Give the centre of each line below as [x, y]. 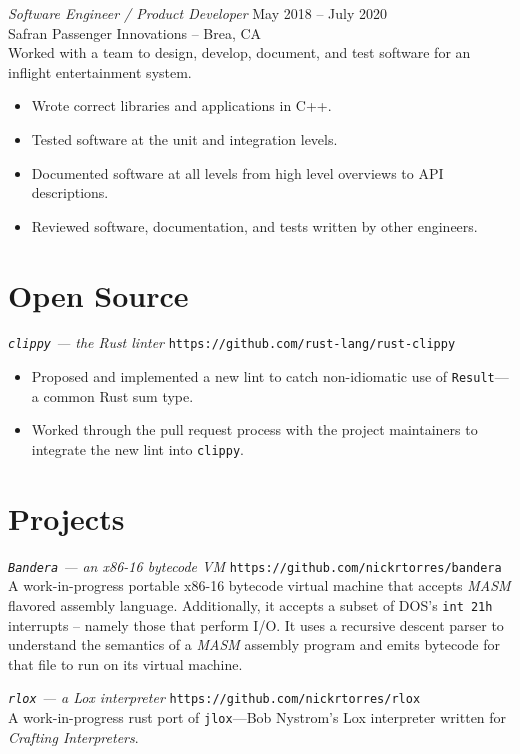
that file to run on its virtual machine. [125, 663]
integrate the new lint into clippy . [137, 448]
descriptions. [70, 192]
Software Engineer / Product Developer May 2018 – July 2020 [198, 13]
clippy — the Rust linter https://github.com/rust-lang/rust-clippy [232, 342]
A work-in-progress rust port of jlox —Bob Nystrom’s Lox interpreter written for [257, 717]
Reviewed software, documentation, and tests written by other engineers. [254, 225]
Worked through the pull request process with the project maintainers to [254, 429]
